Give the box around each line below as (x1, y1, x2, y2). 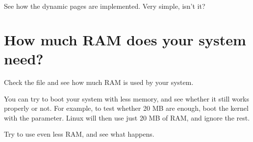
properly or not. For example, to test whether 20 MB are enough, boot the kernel (4, 103, 249, 113)
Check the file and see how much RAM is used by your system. (4, 77, 194, 87)
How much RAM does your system (4, 29, 246, 49)
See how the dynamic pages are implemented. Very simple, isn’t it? (4, 1, 205, 11)
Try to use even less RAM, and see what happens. (4, 129, 154, 139)
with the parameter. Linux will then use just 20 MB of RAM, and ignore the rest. (4, 112, 250, 122)
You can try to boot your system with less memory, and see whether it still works (4, 93, 250, 103)
